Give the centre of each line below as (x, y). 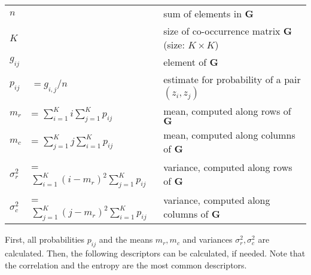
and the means (126, 239)
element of (185, 62)
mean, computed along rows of (227, 111)
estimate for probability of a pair (232, 79)
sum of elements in (203, 13)
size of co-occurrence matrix (222, 31)
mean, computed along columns (229, 135)
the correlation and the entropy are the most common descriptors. (126, 265)
